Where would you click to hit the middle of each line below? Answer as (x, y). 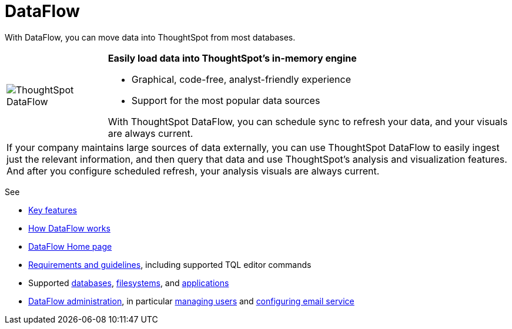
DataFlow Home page (70, 246)
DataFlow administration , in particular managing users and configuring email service (191, 301)
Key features (53, 210)
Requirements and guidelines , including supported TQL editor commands (170, 264)
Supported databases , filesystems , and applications (129, 283)
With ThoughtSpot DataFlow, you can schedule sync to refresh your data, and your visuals (308, 121)
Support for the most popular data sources (226, 100)
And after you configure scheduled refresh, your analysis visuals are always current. (193, 171)
